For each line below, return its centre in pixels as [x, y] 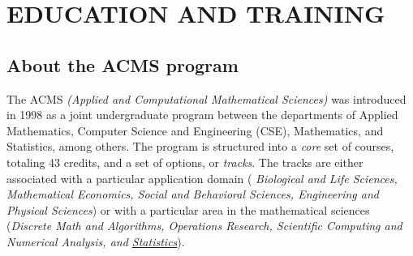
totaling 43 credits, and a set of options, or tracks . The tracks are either [185, 162]
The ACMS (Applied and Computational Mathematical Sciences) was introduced [206, 98]
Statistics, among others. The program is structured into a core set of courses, [200, 146]
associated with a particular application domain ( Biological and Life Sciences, [202, 178]
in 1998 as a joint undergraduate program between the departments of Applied [202, 115]
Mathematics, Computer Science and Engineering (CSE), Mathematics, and [195, 130]
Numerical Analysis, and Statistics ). [96, 241]
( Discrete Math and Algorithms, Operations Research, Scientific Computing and [204, 226]
